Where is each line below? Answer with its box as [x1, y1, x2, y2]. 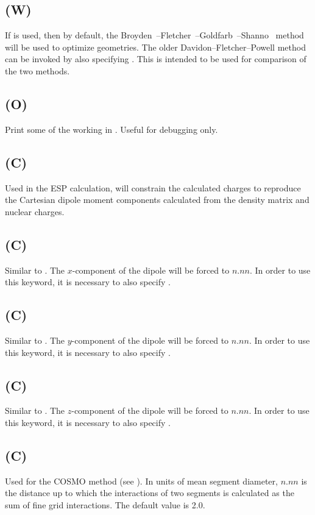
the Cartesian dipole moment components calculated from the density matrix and [5, 193, 310, 206]
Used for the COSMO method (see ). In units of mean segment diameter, [5, 474, 278, 487]
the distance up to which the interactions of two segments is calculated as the [5, 486, 294, 499]
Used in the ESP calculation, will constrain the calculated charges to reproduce [5, 181, 301, 194]
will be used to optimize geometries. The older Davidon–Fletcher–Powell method [5, 40, 306, 53]
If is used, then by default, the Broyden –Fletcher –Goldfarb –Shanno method [5, 29, 304, 41]
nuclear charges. [5, 205, 65, 218]
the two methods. [5, 64, 70, 77]
